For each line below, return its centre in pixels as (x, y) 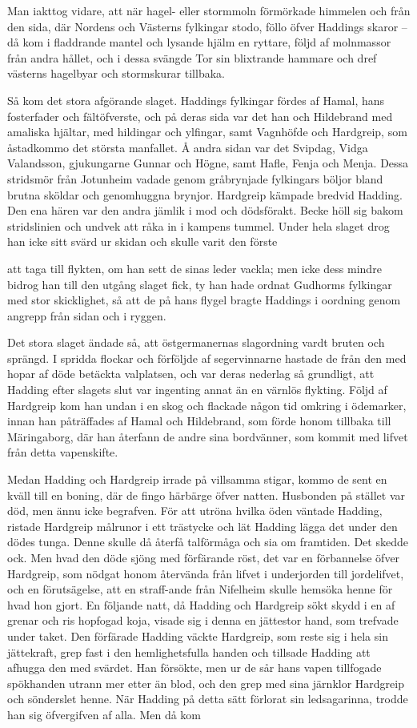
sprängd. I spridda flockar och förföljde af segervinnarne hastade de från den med (207, 358)
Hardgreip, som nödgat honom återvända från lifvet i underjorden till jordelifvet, (206, 573)
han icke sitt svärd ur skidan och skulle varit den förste (142, 241)
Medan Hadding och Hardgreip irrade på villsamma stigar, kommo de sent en (197, 479)
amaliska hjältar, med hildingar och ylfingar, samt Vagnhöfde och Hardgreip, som (207, 132)
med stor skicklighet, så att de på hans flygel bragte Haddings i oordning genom (204, 300)
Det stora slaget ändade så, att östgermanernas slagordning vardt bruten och (196, 342)
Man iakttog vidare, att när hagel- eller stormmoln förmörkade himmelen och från (209, 10)
